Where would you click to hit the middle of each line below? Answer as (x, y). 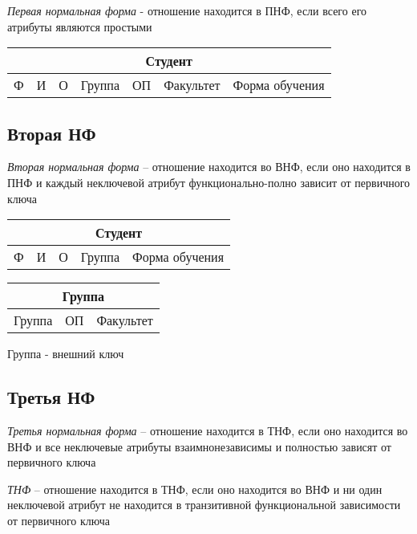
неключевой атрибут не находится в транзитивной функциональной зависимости (204, 505)
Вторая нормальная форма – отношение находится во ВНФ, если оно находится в (209, 167)
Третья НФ (51, 397)
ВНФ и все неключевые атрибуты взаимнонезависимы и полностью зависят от (199, 446)
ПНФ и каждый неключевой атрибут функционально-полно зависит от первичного (209, 182)
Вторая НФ (52, 133)
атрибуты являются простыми (80, 26)
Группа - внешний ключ (66, 354)
